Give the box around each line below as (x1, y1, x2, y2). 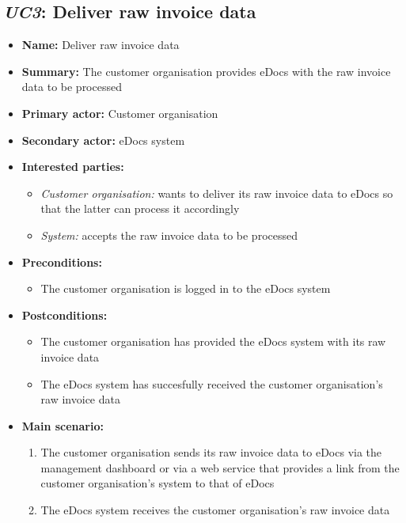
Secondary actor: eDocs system (21, 131, 185, 148)
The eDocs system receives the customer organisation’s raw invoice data (40, 502, 390, 518)
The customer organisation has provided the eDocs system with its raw (40, 333, 386, 350)
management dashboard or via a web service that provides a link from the (40, 459, 400, 476)
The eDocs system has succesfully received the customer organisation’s (40, 375, 383, 392)
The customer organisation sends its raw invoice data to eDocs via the (40, 444, 382, 460)
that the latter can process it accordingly (40, 200, 240, 217)
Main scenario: (21, 417, 104, 434)
